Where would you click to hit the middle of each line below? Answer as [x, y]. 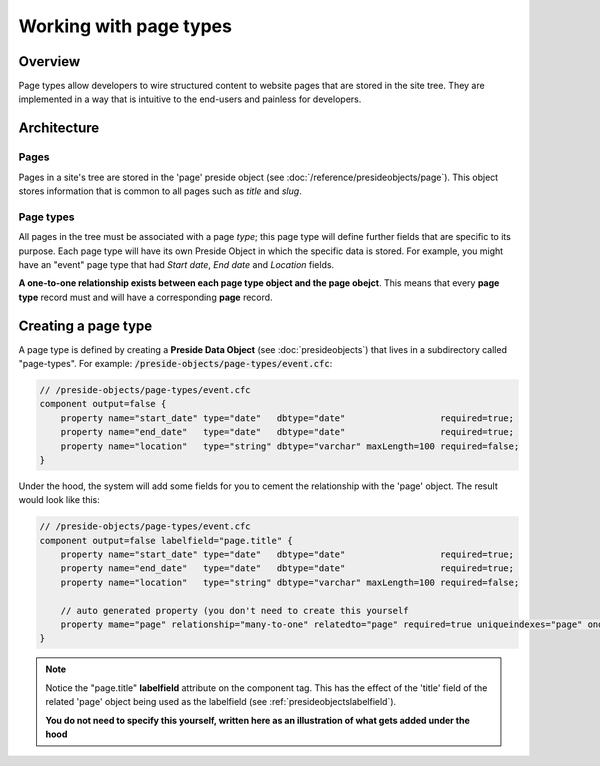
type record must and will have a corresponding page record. [146, 297]
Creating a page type [85, 325]
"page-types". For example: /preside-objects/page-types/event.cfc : [175, 363]
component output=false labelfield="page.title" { [166, 540]
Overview [49, 61]
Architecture [59, 128]
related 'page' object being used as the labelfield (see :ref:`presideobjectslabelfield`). [221, 702]
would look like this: [59, 500]
